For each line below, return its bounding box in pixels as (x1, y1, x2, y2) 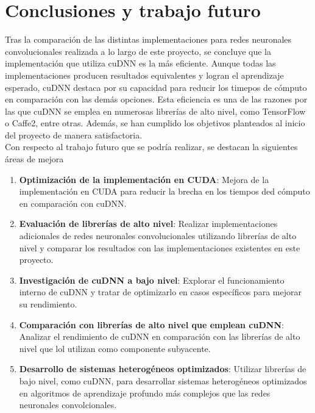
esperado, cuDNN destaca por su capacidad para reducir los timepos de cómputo (5, 81, 307, 93)
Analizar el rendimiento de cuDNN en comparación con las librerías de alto (19, 330, 300, 343)
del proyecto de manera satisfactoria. (5, 128, 143, 141)
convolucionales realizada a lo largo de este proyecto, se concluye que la (5, 45, 272, 57)
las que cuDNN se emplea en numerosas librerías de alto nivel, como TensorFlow (5, 104, 306, 117)
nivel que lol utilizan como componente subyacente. (19, 342, 211, 354)
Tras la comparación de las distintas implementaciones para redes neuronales (5, 33, 292, 46)
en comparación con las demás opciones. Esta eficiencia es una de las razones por (5, 93, 308, 106)
